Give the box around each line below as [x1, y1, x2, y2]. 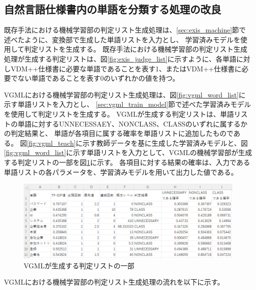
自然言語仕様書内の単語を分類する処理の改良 [4, 1, 221, 17]
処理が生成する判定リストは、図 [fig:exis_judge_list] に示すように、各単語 [4, 53, 236, 64]
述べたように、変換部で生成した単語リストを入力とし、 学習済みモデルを [4, 34, 241, 44]
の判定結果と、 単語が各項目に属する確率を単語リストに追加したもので [4, 128, 233, 138]
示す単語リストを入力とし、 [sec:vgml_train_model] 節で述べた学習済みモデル [4, 99, 251, 109]
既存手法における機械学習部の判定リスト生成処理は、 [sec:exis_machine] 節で [4, 25, 246, 35]
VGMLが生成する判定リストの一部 [24, 260, 134, 270]
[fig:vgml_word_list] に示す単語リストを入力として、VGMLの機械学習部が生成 [4, 147, 252, 158]
